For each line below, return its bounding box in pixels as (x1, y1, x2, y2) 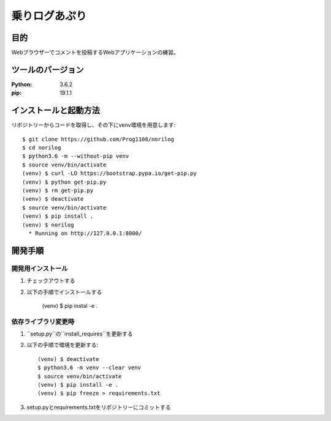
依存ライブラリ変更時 (11, 317, 75, 326)
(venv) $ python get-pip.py (22, 178, 107, 185)
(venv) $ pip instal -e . (42, 302, 98, 309)
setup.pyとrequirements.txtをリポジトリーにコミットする (26, 403, 171, 411)
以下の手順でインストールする (26, 288, 102, 296)
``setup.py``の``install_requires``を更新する (26, 330, 133, 338)
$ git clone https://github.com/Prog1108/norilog (22, 135, 175, 143)
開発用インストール (11, 264, 68, 272)
